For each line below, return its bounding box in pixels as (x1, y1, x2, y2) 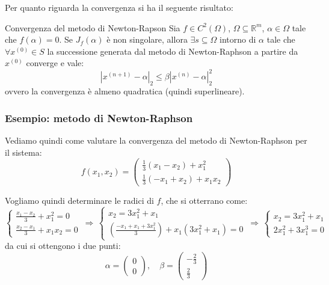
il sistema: (5, 146, 42, 158)
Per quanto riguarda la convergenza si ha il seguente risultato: (5, 1, 233, 13)
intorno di (220, 33, 256, 46)
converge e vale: (26, 57, 84, 69)
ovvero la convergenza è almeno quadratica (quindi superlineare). (5, 85, 245, 97)
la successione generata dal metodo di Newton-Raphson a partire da (47, 44, 298, 57)
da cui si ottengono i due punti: (5, 239, 121, 252)
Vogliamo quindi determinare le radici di (5, 194, 154, 207)
